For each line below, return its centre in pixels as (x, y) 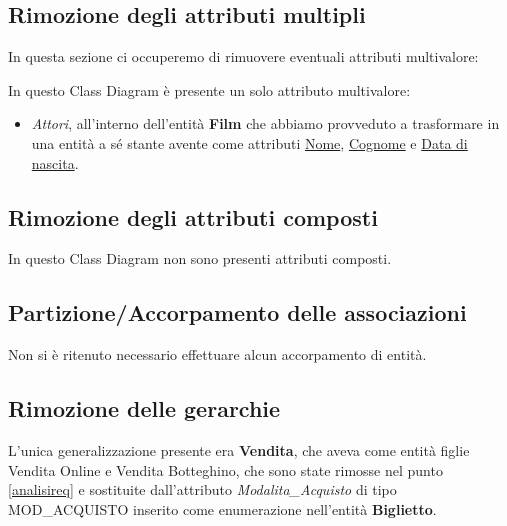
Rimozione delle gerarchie (144, 408)
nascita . (55, 162)
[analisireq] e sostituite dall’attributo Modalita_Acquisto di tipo (202, 489)
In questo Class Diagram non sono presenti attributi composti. (200, 258)
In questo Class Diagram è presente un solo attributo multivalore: (209, 89)
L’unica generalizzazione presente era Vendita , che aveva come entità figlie (239, 449)
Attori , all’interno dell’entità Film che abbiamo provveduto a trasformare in (265, 123)
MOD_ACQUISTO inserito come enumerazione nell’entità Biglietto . (222, 508)
